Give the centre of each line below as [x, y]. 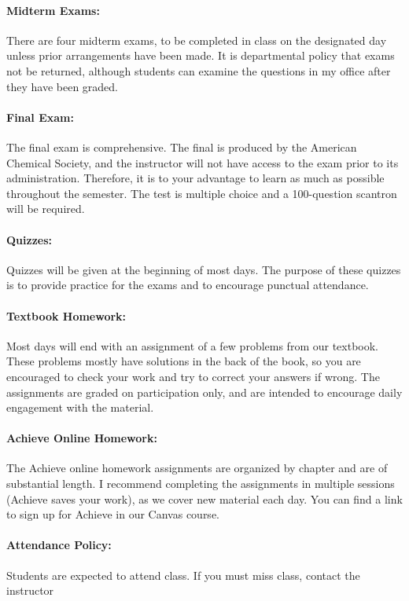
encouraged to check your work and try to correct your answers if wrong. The [193, 376]
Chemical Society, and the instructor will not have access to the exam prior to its [203, 162]
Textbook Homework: [66, 315]
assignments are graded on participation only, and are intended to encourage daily [204, 392]
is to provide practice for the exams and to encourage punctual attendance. [188, 285]
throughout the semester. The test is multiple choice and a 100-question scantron [202, 193]
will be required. [46, 209]
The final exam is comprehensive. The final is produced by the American [182, 147]
